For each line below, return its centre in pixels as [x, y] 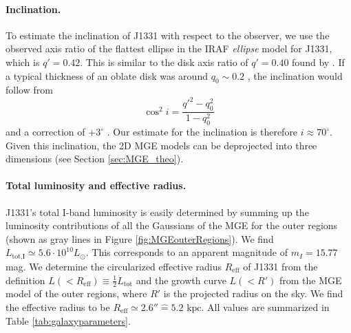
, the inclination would [295, 75]
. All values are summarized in [265, 307]
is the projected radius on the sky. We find [253, 293]
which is [23, 62]
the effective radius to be [58, 307]
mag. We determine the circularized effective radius [114, 266]
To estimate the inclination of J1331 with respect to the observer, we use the [168, 35]
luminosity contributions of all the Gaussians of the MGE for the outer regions [172, 225]
